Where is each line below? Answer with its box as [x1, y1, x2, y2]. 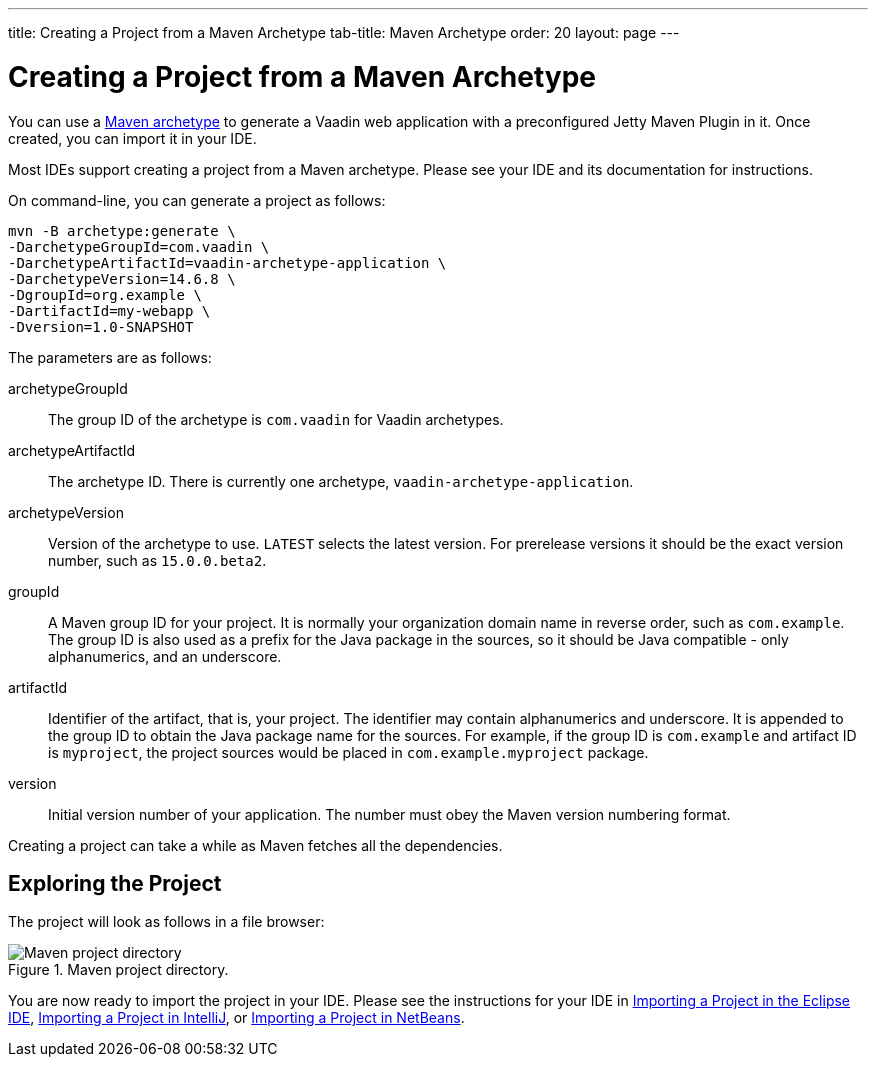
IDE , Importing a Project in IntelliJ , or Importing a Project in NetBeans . [8, 1009, 465, 1027]
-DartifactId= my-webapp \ [8, 302, 211, 319]
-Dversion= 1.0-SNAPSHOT [8, 318, 194, 335]
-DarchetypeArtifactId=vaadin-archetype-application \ [8, 254, 447, 271]
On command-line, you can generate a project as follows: [8, 191, 386, 209]
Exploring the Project [8, 870, 222, 896]
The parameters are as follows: [8, 348, 212, 366]
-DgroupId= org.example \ [8, 286, 202, 303]
